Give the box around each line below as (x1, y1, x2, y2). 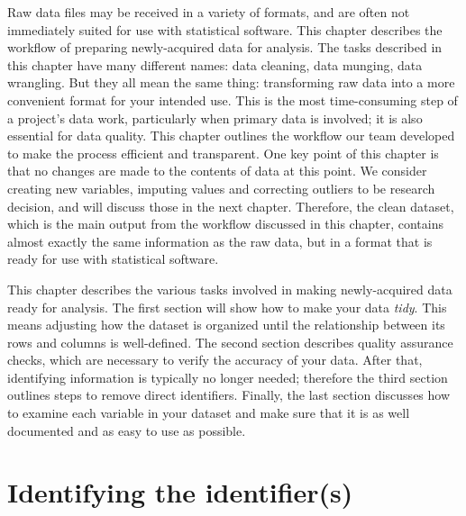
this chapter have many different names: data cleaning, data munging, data (7, 55, 423, 74)
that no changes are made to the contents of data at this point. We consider (7, 161, 427, 180)
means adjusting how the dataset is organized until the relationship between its (7, 315, 445, 334)
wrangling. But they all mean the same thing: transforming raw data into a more (7, 73, 455, 92)
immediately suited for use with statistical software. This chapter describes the (7, 20, 443, 39)
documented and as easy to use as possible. (7, 421, 246, 439)
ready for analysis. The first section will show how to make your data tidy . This (7, 297, 447, 316)
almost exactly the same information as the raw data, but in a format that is (7, 231, 433, 250)
